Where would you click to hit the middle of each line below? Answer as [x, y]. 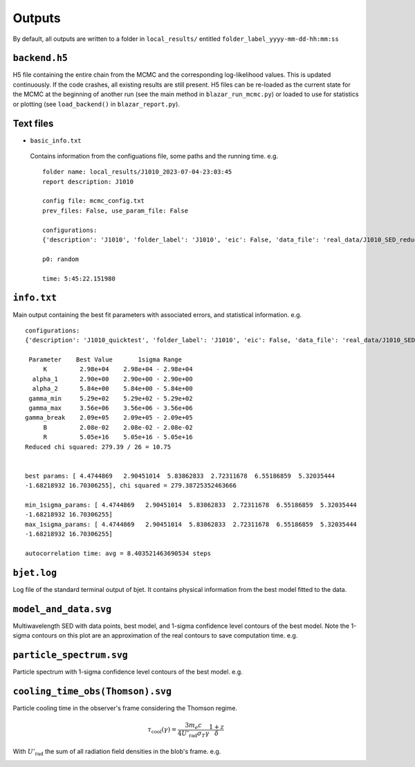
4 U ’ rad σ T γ [193, 734]
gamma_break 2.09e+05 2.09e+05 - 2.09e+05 [109, 418]
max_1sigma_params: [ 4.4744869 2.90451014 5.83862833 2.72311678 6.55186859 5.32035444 [191, 524]
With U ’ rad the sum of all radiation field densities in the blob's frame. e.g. [117, 752]
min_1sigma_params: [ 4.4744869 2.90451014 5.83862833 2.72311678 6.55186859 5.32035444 [191, 505]
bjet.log [35, 572]
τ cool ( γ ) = [162, 730]
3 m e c [193, 726]
